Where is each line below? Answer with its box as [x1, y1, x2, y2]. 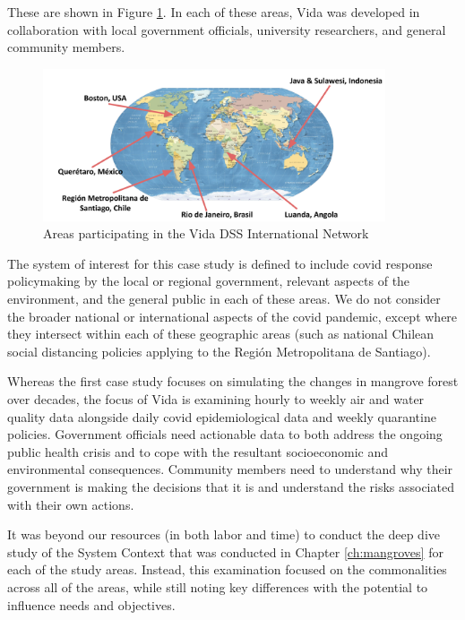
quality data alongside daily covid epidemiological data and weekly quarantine [7, 407, 436, 426]
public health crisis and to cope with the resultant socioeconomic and [7, 442, 389, 461]
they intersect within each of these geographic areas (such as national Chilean [7, 324, 435, 343]
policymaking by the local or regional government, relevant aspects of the [7, 271, 410, 290]
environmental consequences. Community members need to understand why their [7, 460, 453, 478]
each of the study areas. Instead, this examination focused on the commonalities [7, 560, 447, 579]
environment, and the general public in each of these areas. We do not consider [7, 289, 441, 308]
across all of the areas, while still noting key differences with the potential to [7, 577, 428, 596]
